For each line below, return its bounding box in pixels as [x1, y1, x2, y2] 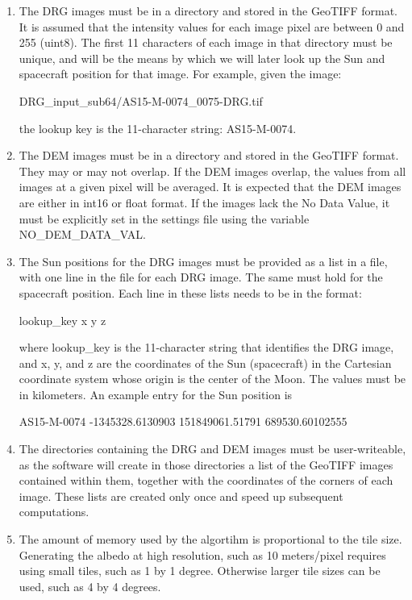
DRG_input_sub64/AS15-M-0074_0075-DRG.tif [19, 92, 263, 109]
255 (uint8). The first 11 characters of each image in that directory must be [19, 34, 393, 51]
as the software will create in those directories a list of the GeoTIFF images [19, 456, 393, 473]
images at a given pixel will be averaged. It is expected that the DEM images [19, 178, 402, 195]
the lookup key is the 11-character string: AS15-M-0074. [19, 119, 297, 136]
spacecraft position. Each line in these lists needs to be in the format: [19, 284, 362, 301]
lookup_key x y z [19, 311, 106, 328]
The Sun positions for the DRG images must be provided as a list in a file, [19, 252, 388, 269]
